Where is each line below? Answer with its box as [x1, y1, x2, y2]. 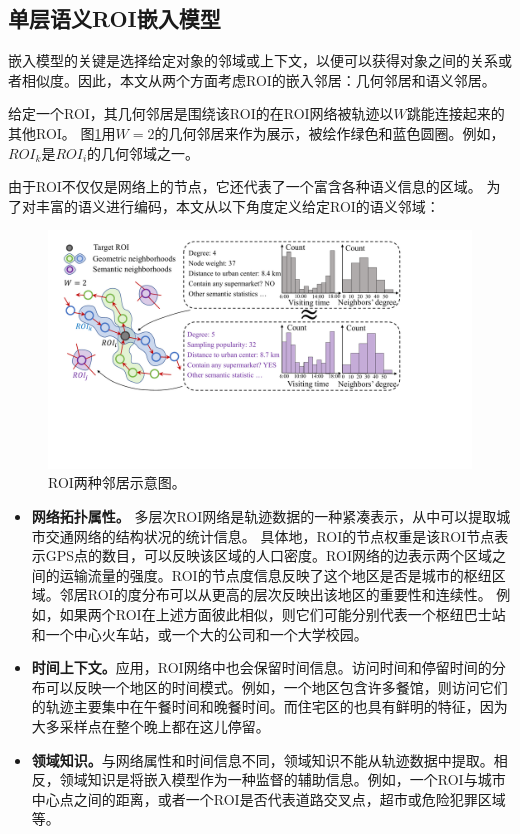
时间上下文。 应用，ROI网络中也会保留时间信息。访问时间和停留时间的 [31, 657, 492, 678]
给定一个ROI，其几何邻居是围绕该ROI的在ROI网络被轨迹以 [8, 103, 394, 124]
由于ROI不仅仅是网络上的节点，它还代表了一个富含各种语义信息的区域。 [8, 176, 482, 197]
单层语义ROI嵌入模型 [8, 3, 221, 34]
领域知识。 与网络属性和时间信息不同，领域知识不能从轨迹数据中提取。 [31, 749, 494, 770]
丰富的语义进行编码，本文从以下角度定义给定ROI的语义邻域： [35, 195, 440, 216]
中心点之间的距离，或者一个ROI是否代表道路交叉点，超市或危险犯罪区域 [31, 788, 506, 809]
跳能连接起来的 [406, 103, 505, 124]
